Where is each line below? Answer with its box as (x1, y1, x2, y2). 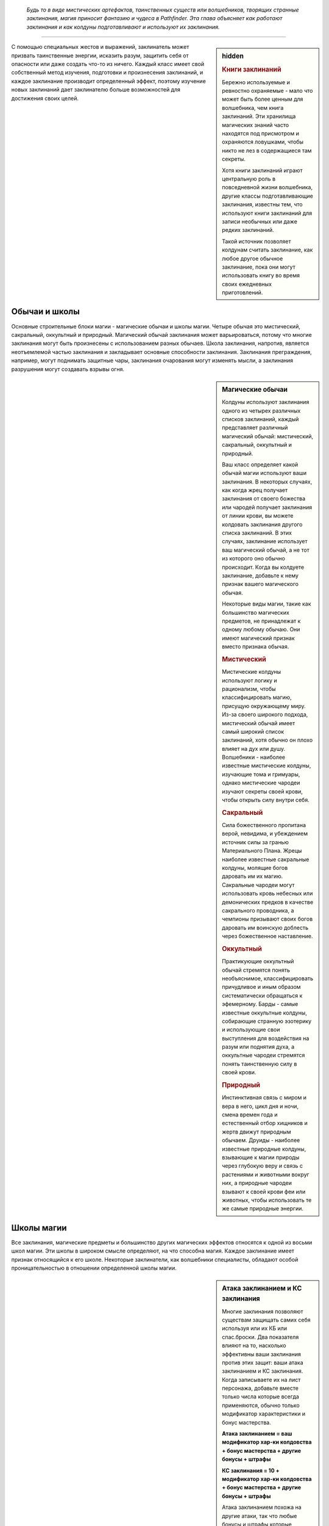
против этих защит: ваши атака (222, 1359, 304, 1366)
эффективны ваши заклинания (222, 1350, 301, 1358)
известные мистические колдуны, (222, 762, 311, 769)
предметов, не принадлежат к (222, 617, 301, 624)
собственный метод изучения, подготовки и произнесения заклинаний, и (11, 69, 203, 76)
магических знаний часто (222, 121, 289, 128)
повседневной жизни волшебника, (222, 184, 313, 191)
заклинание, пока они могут (222, 263, 295, 270)
